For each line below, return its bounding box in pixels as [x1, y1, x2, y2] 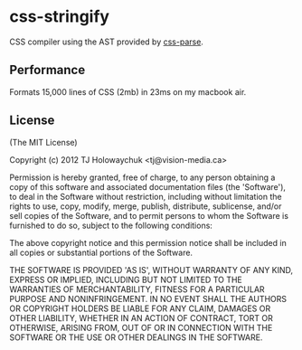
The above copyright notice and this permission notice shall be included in [9, 237, 287, 248]
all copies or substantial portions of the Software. [9, 247, 193, 258]
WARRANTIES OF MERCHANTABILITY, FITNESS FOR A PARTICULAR [9, 283, 265, 295]
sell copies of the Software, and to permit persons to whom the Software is [9, 210, 289, 221]
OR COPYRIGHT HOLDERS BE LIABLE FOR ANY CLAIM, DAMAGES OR [9, 303, 271, 314]
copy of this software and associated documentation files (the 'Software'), [9, 181, 287, 192]
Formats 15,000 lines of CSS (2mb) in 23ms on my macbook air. [9, 86, 247, 97]
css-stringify [9, 6, 110, 27]
